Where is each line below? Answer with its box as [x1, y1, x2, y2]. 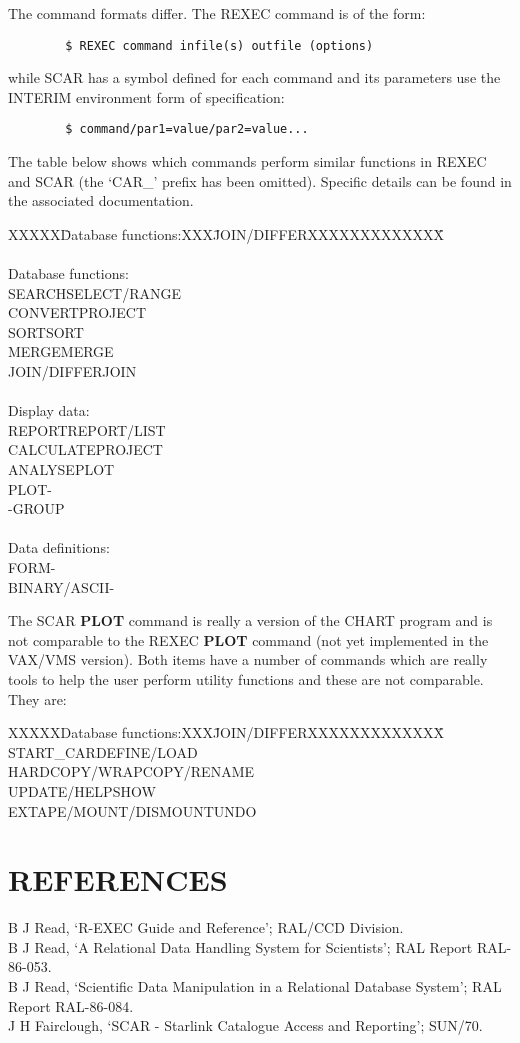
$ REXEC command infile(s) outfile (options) [65, 38, 374, 53]
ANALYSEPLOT [8, 459, 115, 479]
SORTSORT [8, 321, 84, 342]
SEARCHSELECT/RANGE [8, 282, 181, 303]
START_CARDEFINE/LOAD [8, 741, 198, 762]
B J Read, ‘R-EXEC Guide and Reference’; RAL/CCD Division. [8, 917, 404, 938]
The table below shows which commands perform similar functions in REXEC [8, 151, 487, 172]
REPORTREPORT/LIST [8, 419, 166, 440]
